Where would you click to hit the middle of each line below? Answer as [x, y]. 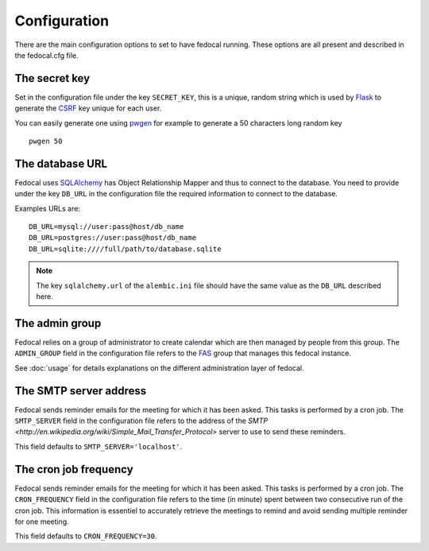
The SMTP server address [81, 391]
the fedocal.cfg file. [46, 55]
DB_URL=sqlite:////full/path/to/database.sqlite [125, 249]
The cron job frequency [74, 469]
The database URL [61, 163]
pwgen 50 [46, 142]
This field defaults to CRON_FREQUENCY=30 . [86, 536]
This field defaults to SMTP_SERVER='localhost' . [99, 446]
